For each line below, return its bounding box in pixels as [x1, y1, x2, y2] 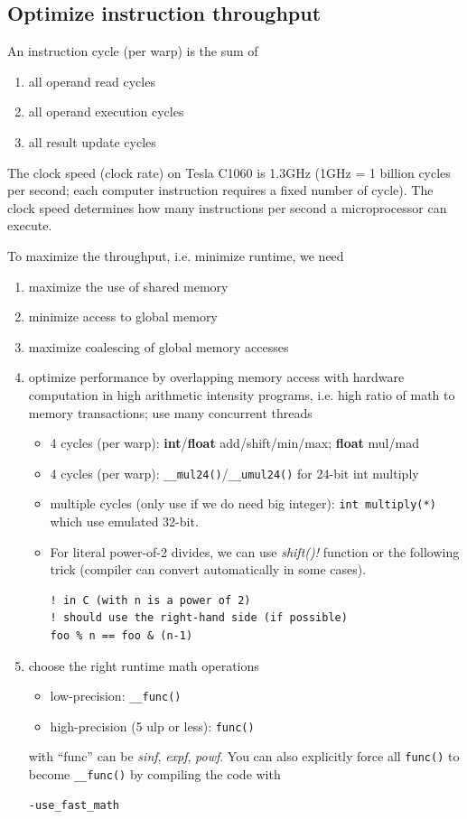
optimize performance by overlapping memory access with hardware [28, 368, 405, 386]
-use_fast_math [28, 798, 120, 812]
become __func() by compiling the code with [28, 765, 281, 784]
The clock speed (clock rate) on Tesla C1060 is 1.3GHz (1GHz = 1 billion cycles [7, 163, 451, 181]
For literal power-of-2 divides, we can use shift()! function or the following [50, 542, 460, 561]
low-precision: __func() [50, 686, 182, 705]
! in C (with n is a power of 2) [50, 593, 251, 607]
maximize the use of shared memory [28, 276, 229, 295]
